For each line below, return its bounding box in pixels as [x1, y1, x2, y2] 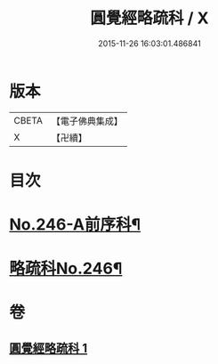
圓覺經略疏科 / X [90, 8, 209, 28]
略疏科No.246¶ [9, 259, 123, 279]
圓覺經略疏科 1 [9, 340, 88, 356]
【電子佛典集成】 [51, 115, 123, 127]
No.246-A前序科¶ [9, 214, 141, 235]
